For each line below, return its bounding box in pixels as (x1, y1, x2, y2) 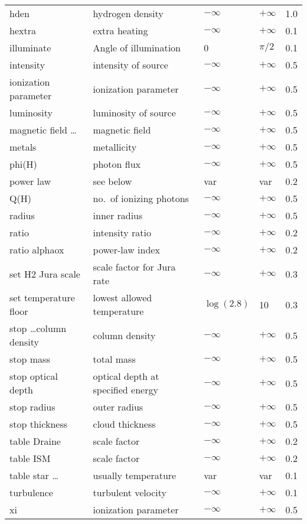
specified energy (93, 383, 158, 396)
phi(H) (9, 157, 37, 171)
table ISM (9, 451, 51, 465)
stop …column (9, 321, 67, 335)
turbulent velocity (93, 486, 167, 499)
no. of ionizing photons (93, 191, 189, 205)
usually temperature (93, 468, 177, 482)
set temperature (9, 291, 75, 304)
